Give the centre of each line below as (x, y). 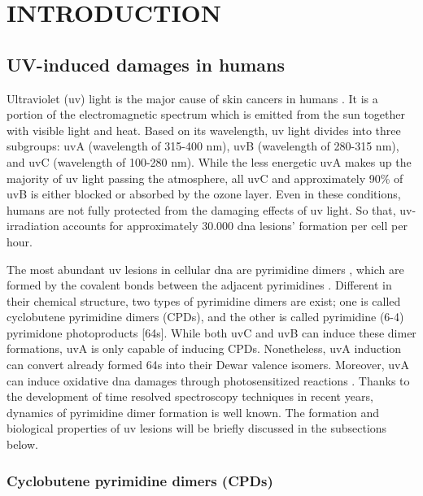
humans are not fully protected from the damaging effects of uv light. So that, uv (209, 209)
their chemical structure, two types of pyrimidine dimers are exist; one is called (204, 300)
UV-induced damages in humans (146, 64)
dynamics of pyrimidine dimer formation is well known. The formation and (193, 412)
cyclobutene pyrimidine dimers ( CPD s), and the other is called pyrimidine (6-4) (205, 317)
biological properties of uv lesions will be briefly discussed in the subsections (197, 428)
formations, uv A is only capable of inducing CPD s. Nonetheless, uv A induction (204, 348)
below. (22, 444)
